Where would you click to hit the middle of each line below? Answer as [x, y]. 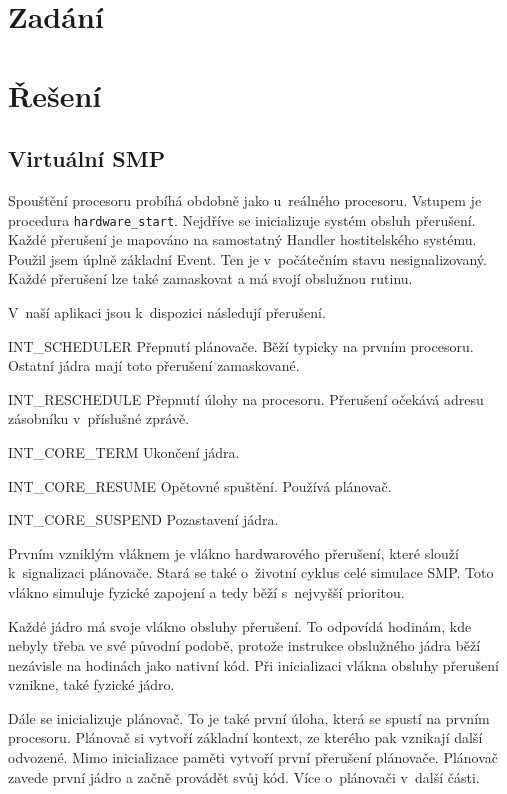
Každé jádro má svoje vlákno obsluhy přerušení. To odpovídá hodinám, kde [240, 625]
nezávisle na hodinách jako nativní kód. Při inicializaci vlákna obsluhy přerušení [254, 664]
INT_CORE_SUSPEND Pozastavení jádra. [143, 519]
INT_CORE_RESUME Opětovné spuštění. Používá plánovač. [200, 485]
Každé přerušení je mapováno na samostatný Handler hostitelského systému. [242, 239]
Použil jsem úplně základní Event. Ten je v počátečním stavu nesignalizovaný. [247, 258]
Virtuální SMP [87, 158]
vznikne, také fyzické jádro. [91, 684]
